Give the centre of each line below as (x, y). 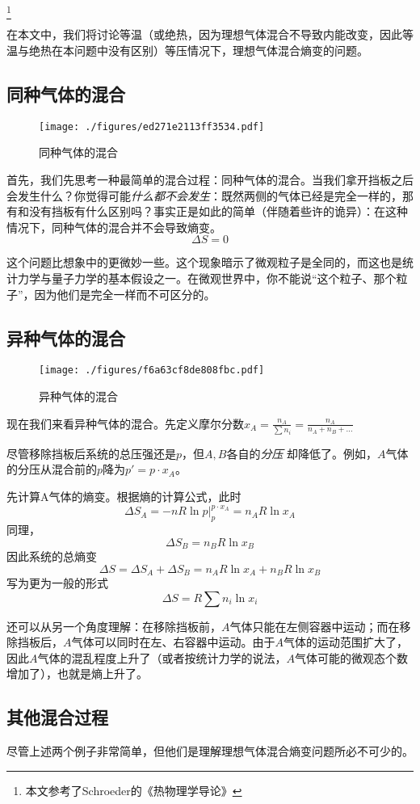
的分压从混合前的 (52, 469)
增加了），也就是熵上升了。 (77, 674)
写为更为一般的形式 (57, 583)
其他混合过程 (57, 717)
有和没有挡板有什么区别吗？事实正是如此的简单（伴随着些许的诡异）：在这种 (207, 211)
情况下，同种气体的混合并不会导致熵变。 (114, 227)
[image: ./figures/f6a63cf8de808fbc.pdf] (152, 370)
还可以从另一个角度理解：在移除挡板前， (114, 626)
